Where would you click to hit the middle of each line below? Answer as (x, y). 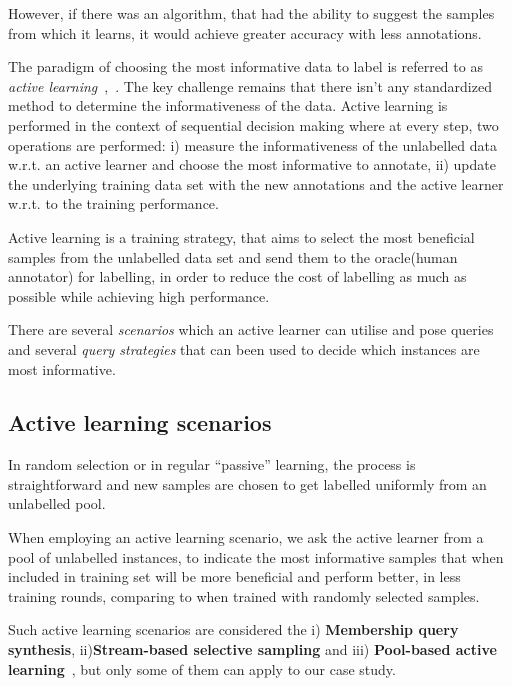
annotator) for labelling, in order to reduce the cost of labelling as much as (237, 276)
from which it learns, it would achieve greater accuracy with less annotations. (245, 32)
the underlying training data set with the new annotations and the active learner (256, 183)
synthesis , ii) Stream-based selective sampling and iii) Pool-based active (252, 649)
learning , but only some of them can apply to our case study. (202, 668)
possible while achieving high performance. (139, 295)
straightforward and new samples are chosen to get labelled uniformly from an (247, 483)
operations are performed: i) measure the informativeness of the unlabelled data (253, 144)
